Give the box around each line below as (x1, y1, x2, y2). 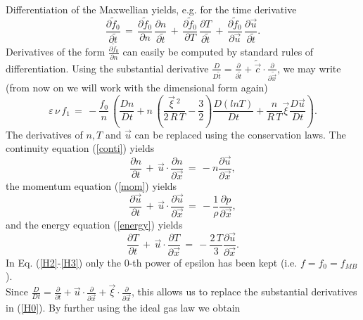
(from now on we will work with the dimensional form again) (6, 80, 268, 95)
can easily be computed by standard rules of (122, 44, 314, 59)
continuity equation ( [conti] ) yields (6, 141, 155, 155)
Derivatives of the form (6, 44, 106, 59)
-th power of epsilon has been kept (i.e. (129, 255, 298, 269)
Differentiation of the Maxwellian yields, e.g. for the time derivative (6, 2, 297, 16)
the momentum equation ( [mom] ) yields (6, 179, 177, 193)
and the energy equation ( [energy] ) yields (6, 217, 183, 231)
